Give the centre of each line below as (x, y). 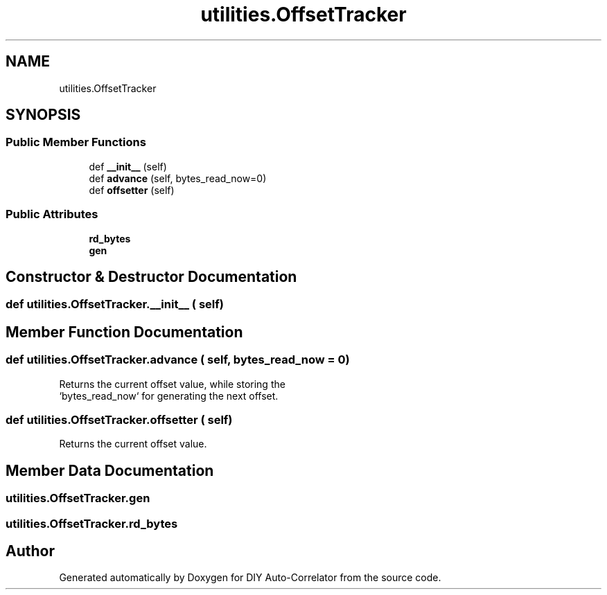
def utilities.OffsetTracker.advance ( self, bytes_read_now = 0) (178, 360)
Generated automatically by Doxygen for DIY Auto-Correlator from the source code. (250, 578)
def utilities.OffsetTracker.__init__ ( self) (115, 304)
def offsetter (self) (132, 190)
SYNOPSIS (43, 115)
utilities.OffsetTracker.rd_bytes (92, 523)
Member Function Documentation (124, 332)
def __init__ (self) (128, 166)
